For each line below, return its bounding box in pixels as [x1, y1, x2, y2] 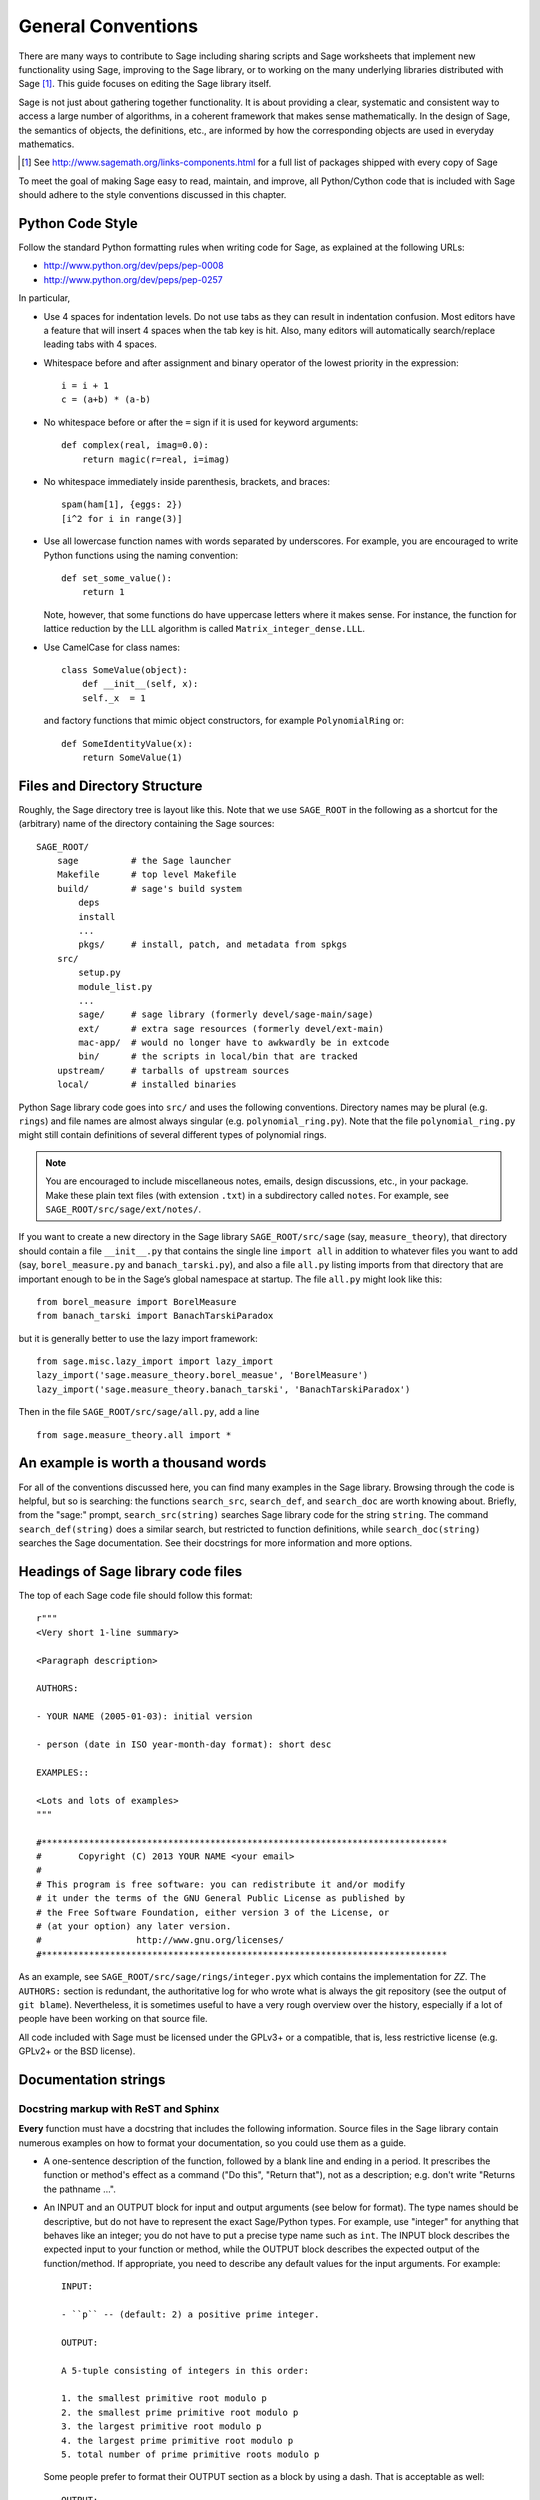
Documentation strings [18, 2071, 166, 2088]
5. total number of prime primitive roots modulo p [61, 2448, 320, 2460]
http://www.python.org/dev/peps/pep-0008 [43, 260, 224, 272]
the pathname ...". [43, 2183, 117, 2195]
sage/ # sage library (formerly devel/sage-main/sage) [78, 1009, 374, 1020]
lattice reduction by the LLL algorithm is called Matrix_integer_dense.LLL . [43, 623, 365, 635]
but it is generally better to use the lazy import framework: [18, 1332, 259, 1344]
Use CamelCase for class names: [43, 641, 180, 653]
